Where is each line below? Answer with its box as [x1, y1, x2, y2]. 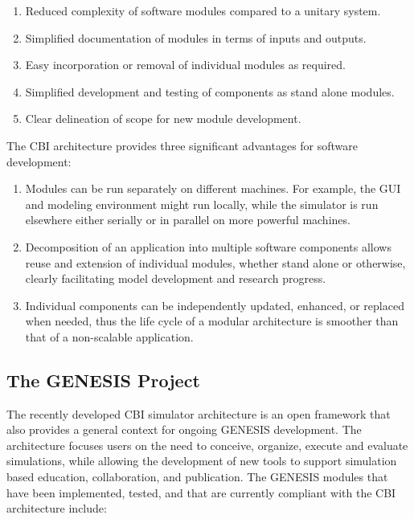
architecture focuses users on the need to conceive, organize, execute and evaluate [6, 436, 408, 453]
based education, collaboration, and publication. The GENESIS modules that [6, 468, 388, 485]
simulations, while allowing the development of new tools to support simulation [6, 452, 397, 469]
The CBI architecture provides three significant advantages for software [6, 137, 359, 153]
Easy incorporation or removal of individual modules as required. [25, 56, 346, 73]
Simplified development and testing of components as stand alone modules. [25, 83, 395, 100]
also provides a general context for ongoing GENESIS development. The [6, 421, 362, 438]
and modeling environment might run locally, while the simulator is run [25, 195, 379, 212]
